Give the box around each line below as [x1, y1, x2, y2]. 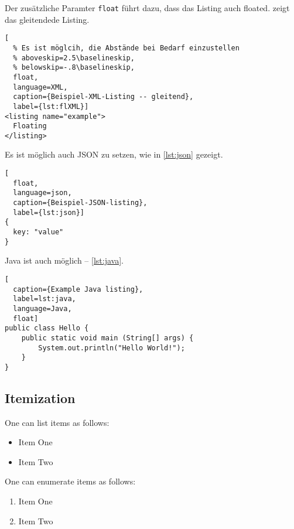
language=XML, [13, 83, 68, 91]
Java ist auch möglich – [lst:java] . [5, 254, 124, 267]
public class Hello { [5, 324, 89, 333]
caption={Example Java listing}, [13, 285, 143, 293]
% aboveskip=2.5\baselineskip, [13, 53, 135, 62]
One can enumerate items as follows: [5, 475, 136, 487]
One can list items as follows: [5, 416, 110, 428]
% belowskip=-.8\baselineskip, [13, 63, 135, 72]
